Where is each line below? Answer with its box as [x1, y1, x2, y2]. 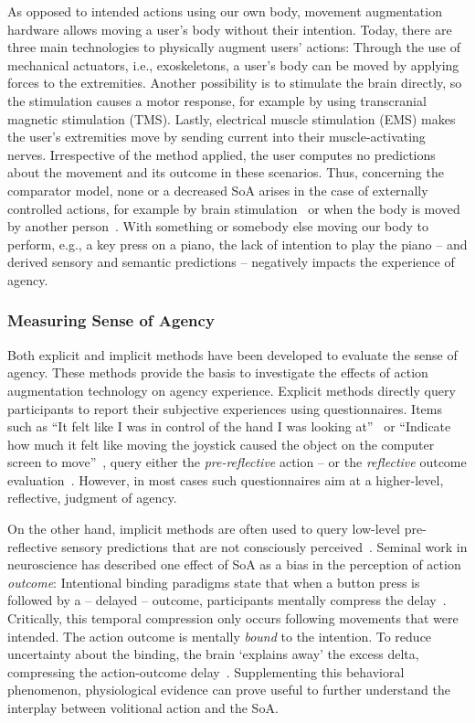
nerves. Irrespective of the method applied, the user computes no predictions [7, 144, 436, 164]
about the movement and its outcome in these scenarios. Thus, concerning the [7, 163, 444, 182]
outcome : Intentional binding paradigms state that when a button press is [7, 572, 420, 591]
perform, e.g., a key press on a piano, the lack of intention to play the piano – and [7, 234, 468, 253]
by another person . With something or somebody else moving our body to [7, 217, 428, 236]
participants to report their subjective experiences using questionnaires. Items [7, 399, 442, 418]
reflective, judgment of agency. [7, 488, 177, 507]
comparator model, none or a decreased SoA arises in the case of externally [7, 180, 428, 199]
